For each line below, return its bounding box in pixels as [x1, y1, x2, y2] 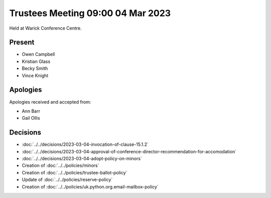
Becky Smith [22, 65, 48, 71]
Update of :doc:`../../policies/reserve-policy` [22, 176, 113, 183]
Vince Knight [22, 72, 49, 78]
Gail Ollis [22, 115, 40, 121]
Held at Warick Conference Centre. [9, 25, 82, 31]
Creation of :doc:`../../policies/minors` [22, 162, 99, 168]
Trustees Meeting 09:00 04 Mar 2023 [9, 8, 171, 19]
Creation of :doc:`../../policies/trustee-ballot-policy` [22, 169, 127, 175]
